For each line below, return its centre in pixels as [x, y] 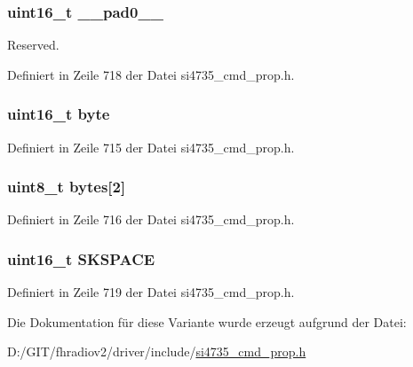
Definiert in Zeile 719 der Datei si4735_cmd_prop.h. [151, 292]
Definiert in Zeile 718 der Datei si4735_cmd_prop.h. [151, 74]
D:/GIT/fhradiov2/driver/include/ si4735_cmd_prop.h [157, 351]
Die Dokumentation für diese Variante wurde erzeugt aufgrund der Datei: [207, 321]
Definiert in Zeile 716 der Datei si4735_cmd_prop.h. [151, 219]
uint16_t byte [59, 114]
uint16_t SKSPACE [81, 258]
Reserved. [33, 45]
